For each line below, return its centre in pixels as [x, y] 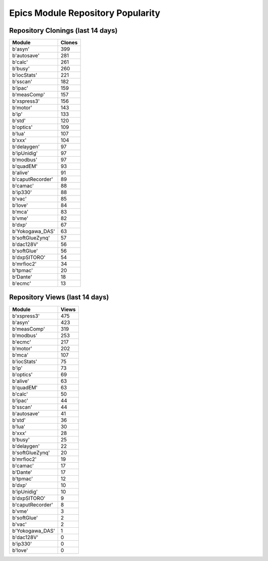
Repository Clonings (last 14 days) [63, 31]
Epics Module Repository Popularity [85, 13]
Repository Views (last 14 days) [59, 297]
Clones [69, 43]
